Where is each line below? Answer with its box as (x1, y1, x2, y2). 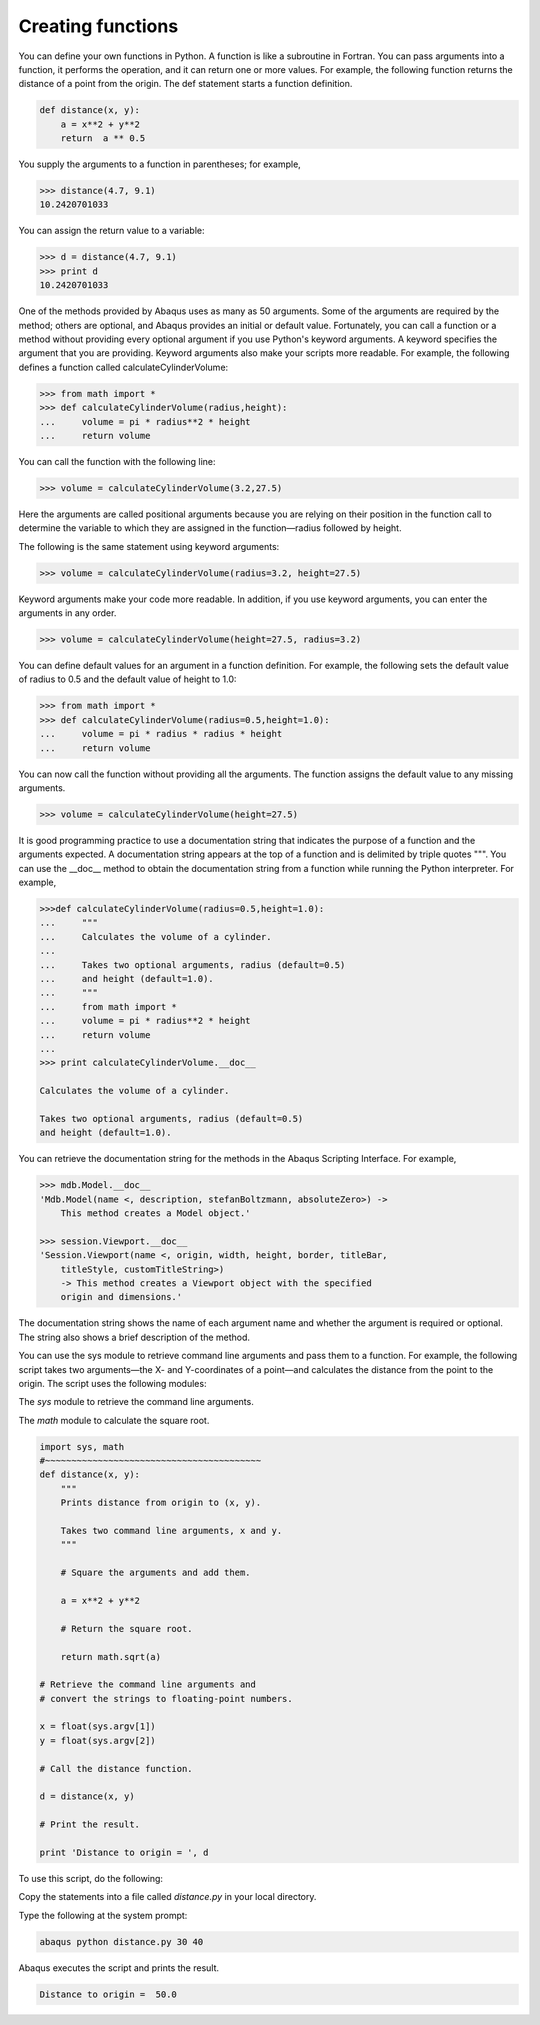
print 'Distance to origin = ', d (39, 1847, 209, 1858)
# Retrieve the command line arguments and (39, 1679, 257, 1690)
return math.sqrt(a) (60, 1651, 162, 1662)
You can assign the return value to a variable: (18, 225, 205, 237)
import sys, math (39, 1441, 125, 1452)
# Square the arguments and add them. (60, 1567, 251, 1579)
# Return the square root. (60, 1623, 194, 1634)
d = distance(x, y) (39, 1791, 135, 1802)
